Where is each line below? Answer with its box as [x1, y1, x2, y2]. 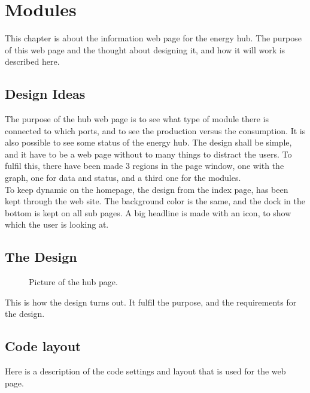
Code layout [5, 337, 81, 355]
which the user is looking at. [5, 218, 109, 231]
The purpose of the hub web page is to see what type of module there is [5, 113, 269, 125]
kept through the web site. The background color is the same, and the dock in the [5, 195, 305, 207]
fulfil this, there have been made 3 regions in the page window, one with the [5, 159, 284, 172]
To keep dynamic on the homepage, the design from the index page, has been [5, 183, 288, 195]
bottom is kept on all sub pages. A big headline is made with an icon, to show [5, 206, 291, 219]
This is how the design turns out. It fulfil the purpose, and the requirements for [5, 295, 297, 308]
